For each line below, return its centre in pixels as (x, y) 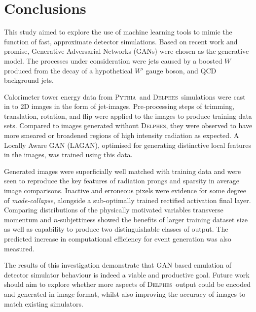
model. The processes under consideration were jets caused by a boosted (113, 60)
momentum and (28, 219)
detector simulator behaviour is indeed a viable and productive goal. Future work (127, 274)
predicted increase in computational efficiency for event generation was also (118, 239)
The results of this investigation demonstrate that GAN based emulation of (118, 265)
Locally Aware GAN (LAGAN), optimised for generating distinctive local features (128, 145)
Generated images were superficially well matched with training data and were (123, 171)
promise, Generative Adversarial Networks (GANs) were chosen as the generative (127, 51)
